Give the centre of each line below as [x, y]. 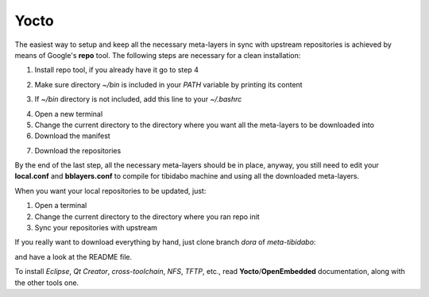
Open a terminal [61, 206]
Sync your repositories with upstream [96, 228]
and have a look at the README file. [73, 256]
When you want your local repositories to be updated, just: [110, 191]
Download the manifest [72, 136]
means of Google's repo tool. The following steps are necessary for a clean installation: [158, 55]
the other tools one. [47, 283]
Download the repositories [78, 150]
